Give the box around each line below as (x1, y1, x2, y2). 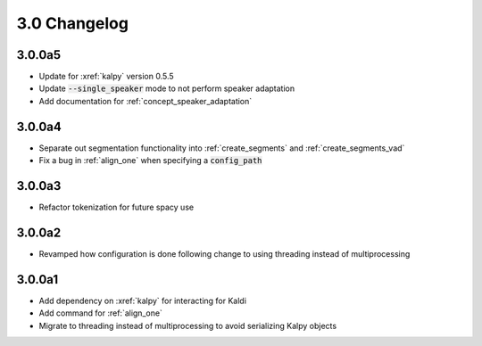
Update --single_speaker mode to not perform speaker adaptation (38, 83, 295, 94)
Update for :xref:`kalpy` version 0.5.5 (38, 71, 174, 82)
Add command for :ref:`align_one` (38, 308, 162, 318)
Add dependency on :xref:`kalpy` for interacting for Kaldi (38, 295, 247, 306)
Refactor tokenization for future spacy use (38, 202, 195, 213)
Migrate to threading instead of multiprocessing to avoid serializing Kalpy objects (38, 320, 337, 331)
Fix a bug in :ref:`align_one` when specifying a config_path (38, 155, 262, 166)
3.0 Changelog (16, 13, 129, 33)
